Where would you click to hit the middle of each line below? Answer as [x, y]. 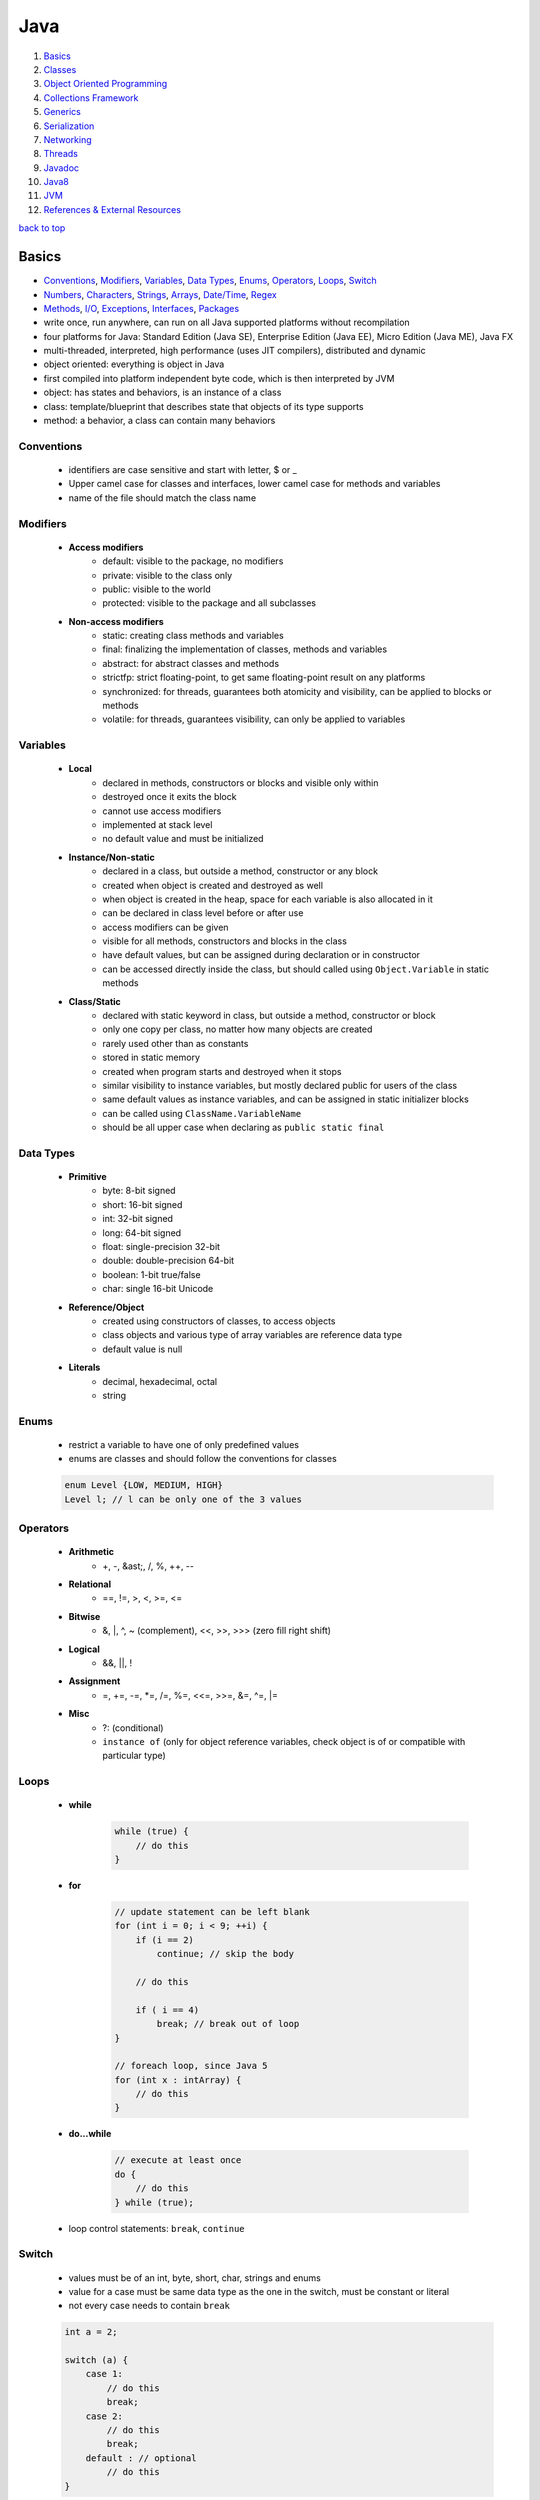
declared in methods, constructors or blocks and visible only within [240, 782]
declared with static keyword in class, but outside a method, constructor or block [269, 1016]
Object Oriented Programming [105, 84]
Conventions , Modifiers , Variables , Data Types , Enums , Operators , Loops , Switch [210, 281]
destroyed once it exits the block [169, 797]
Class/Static [95, 1001]
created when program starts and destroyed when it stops [222, 1071]
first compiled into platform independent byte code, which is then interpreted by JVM [219, 378]
